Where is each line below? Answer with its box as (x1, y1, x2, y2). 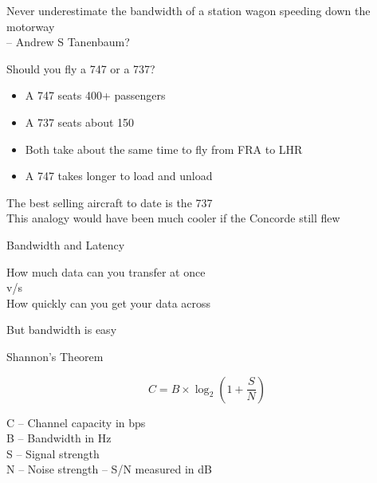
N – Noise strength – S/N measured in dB (6, 461, 212, 477)
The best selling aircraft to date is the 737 (6, 194, 213, 210)
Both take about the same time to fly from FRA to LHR (25, 140, 303, 157)
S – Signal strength (6, 445, 100, 461)
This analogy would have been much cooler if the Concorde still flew (6, 210, 340, 226)
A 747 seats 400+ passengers (25, 87, 166, 104)
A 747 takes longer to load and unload (25, 167, 213, 184)
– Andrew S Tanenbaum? (6, 33, 130, 50)
